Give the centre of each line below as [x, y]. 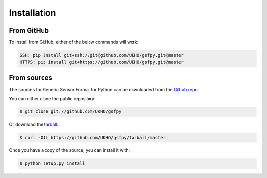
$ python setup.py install [52, 163]
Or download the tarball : [34, 125]
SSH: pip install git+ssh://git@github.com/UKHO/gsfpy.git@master [102, 55]
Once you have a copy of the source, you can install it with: [69, 150]
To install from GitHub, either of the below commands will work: [74, 42]
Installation [33, 13]
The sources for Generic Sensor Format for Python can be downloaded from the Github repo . [104, 89]
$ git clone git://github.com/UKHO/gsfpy [70, 112]
